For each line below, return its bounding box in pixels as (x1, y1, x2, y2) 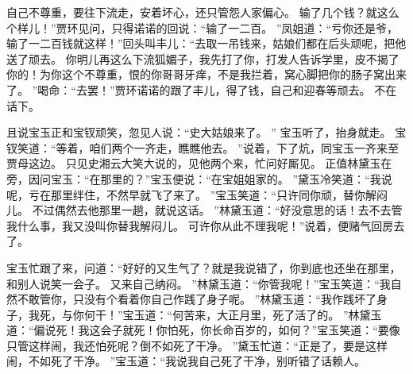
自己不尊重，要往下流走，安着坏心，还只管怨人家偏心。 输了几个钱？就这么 (6, 4, 399, 20)
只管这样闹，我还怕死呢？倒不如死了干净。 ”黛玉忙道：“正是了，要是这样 (6, 337, 388, 353)
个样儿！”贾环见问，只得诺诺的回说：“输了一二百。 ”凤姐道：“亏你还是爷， (6, 19, 399, 36)
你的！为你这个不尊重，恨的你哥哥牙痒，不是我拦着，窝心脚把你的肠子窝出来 (6, 66, 407, 83)
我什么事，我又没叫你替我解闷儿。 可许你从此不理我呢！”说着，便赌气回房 (6, 217, 394, 233)
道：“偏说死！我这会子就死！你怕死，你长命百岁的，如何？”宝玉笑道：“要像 (6, 322, 400, 338)
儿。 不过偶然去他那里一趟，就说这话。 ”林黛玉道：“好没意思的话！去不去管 (6, 202, 403, 218)
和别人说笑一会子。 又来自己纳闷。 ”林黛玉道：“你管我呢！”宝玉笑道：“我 (6, 275, 391, 291)
